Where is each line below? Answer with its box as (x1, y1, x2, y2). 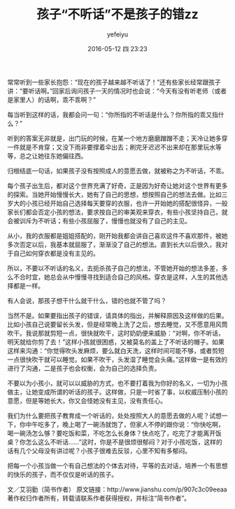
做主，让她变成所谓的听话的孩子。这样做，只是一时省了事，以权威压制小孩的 (7, 388, 228, 396)
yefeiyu (106, 29, 129, 39)
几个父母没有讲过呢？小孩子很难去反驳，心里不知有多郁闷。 (19, 447, 191, 455)
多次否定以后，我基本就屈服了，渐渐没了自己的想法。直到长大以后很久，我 (7, 240, 222, 249)
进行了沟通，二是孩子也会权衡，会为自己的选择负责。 (7, 364, 161, 372)
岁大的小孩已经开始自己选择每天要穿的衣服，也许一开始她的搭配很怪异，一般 (7, 199, 228, 207)
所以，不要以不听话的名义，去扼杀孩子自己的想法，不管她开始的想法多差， (7, 264, 222, 272)
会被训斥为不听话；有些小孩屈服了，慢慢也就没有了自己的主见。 (7, 216, 191, 225)
